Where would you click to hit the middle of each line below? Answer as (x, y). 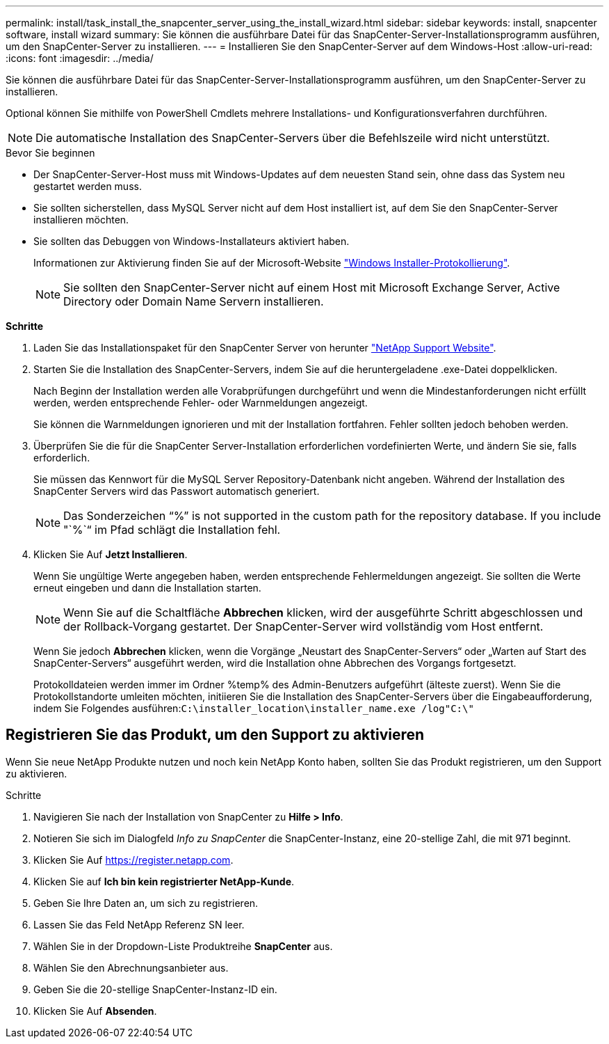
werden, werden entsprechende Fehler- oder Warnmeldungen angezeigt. (201, 403)
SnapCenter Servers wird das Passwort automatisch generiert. (177, 491)
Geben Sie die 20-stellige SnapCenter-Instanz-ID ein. (155, 989)
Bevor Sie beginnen (50, 153)
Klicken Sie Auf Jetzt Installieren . (111, 554)
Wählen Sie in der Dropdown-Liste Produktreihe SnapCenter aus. (183, 946)
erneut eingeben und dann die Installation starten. (147, 588)
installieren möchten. (81, 220)
